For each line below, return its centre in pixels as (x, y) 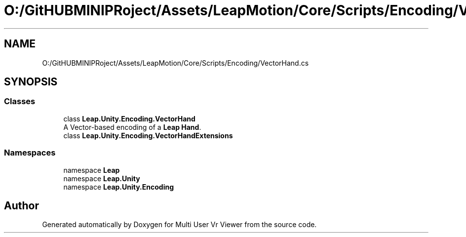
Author (21, 205)
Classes (20, 101)
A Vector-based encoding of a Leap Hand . (132, 127)
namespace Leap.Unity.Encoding (119, 187)
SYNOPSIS (31, 82)
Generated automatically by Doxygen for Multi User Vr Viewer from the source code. (179, 225)
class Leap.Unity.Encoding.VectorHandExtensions (148, 135)
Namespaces (30, 153)
